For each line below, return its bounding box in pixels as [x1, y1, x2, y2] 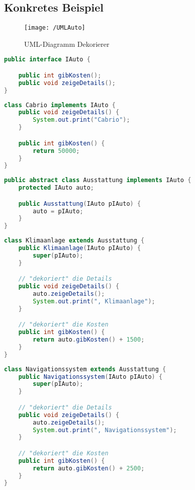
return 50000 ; [33, 147, 80, 154]
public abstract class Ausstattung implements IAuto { [4, 177, 191, 184]
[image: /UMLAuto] [24, 24, 85, 32]
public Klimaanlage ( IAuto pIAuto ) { [18, 244, 141, 252]
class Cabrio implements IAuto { [4, 101, 116, 109]
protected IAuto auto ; [18, 184, 94, 192]
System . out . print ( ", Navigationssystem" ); [33, 426, 177, 434]
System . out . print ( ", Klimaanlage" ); [33, 297, 155, 305]
